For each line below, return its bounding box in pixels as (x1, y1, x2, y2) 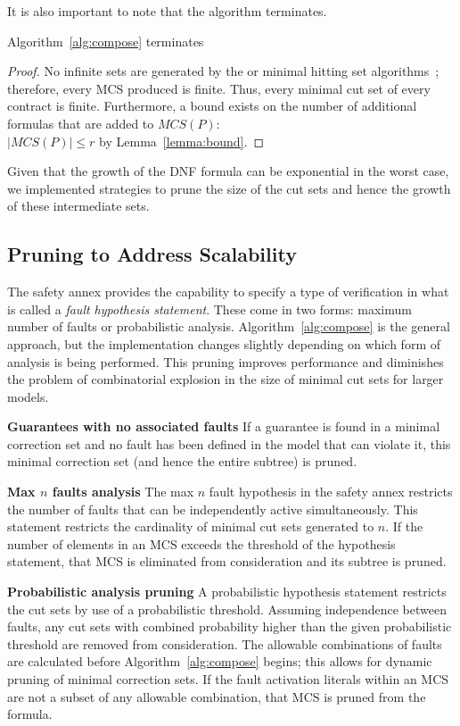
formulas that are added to (7, 113, 154, 132)
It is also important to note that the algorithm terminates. (7, 2, 327, 20)
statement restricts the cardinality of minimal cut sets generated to (7, 517, 374, 536)
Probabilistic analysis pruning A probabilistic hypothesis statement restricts (7, 582, 447, 601)
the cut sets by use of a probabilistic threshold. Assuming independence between (7, 599, 447, 618)
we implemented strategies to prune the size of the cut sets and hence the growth (7, 179, 451, 197)
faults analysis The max (52, 482, 194, 501)
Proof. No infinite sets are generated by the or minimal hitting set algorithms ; (7, 62, 439, 80)
